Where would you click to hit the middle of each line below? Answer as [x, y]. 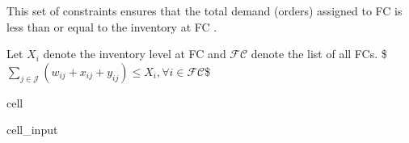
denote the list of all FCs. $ [319, 54]
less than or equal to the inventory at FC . [112, 26]
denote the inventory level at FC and [135, 54]
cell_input [32, 130]
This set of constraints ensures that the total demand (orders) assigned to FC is [204, 11]
